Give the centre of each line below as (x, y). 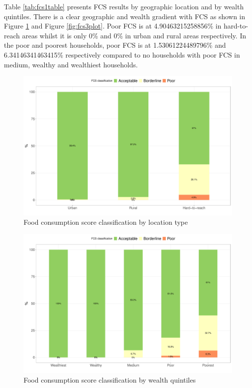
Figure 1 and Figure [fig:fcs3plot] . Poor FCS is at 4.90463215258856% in (113, 26)
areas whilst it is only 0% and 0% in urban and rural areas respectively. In (134, 35)
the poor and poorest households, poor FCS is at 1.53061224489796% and (115, 45)
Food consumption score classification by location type (106, 222)
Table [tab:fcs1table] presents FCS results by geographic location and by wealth (124, 6)
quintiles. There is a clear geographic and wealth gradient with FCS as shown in (125, 16)
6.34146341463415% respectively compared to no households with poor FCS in (122, 54)
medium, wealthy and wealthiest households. (71, 64)
